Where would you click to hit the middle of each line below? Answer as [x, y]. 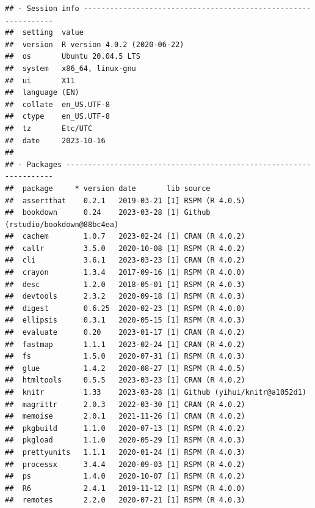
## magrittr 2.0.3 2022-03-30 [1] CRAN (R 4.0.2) [125, 404]
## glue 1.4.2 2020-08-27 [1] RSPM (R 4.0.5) [125, 368]
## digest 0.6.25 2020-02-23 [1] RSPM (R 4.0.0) [125, 308]
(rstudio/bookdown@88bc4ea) [62, 224]
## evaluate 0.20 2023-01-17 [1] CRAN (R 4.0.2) [125, 333]
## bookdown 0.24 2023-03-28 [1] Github [108, 213]
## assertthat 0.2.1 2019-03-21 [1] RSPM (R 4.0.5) [125, 200]
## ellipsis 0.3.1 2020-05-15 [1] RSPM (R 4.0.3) [125, 320]
